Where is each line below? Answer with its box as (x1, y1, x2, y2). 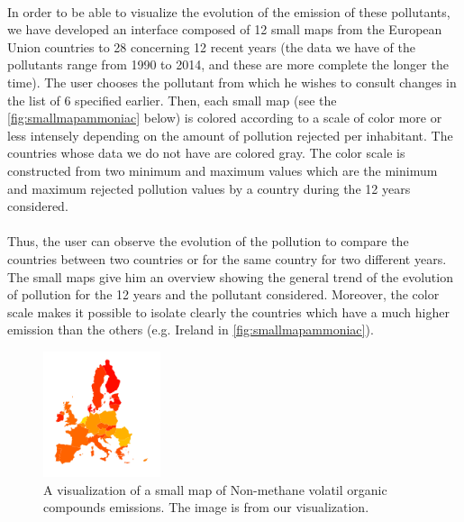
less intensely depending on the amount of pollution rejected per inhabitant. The (7, 125, 453, 144)
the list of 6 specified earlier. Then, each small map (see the (7, 90, 337, 109)
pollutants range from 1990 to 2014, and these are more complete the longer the (7, 55, 449, 74)
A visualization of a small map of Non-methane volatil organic (43, 480, 387, 499)
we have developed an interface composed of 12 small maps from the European (7, 20, 442, 39)
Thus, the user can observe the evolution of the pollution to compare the (7, 232, 409, 251)
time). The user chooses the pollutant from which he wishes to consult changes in (7, 72, 457, 91)
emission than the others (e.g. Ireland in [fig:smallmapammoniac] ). (7, 320, 374, 339)
